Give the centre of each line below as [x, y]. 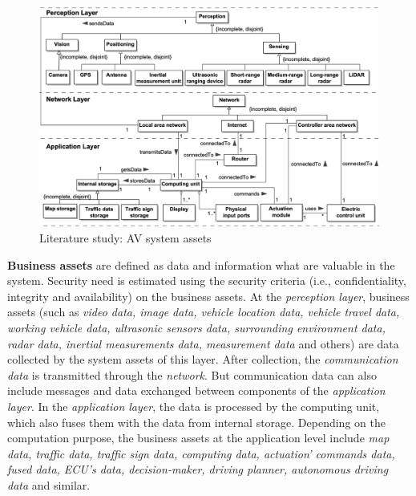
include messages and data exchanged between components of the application [196, 390]
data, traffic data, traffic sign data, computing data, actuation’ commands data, [201, 453]
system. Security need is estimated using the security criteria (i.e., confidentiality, [207, 281]
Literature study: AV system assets [125, 238]
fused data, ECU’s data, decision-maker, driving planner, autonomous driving [198, 469]
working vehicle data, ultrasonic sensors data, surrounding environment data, [196, 328]
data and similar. [49, 485]
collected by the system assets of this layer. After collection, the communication [203, 359]
